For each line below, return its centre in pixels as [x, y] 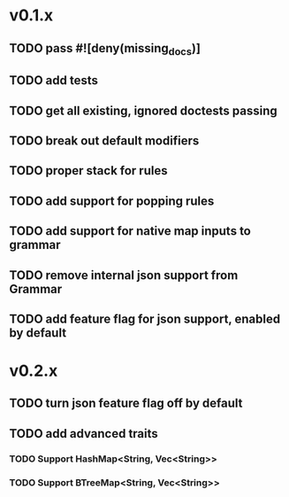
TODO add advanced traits [84, 434]
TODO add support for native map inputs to [130, 231]
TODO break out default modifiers [104, 140]
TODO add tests [54, 81]
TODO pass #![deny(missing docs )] [105, 49]
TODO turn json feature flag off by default [126, 404]
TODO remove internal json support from [124, 275]
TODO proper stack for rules [88, 171]
